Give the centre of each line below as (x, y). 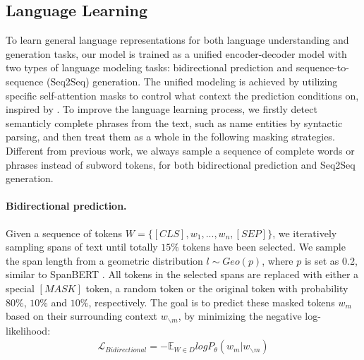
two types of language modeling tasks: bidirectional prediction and (150, 67)
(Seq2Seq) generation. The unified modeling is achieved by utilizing (192, 81)
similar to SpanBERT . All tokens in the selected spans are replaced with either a (182, 274)
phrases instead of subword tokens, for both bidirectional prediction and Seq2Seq (181, 164)
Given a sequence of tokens (64, 233)
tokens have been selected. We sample (264, 247)
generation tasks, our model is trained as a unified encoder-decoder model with (176, 53)
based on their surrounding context (81, 316)
